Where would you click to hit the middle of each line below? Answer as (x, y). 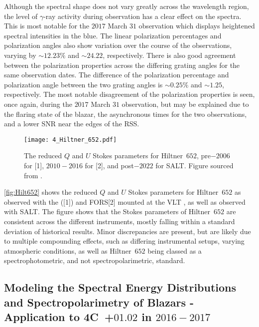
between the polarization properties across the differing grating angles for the (122, 65)
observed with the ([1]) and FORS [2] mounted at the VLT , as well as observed (125, 201)
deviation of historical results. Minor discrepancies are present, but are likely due (128, 231)
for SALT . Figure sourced (194, 165)
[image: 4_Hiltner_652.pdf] (70, 140)
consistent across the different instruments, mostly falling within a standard (120, 221)
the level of (21, 16)
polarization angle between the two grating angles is (83, 84)
